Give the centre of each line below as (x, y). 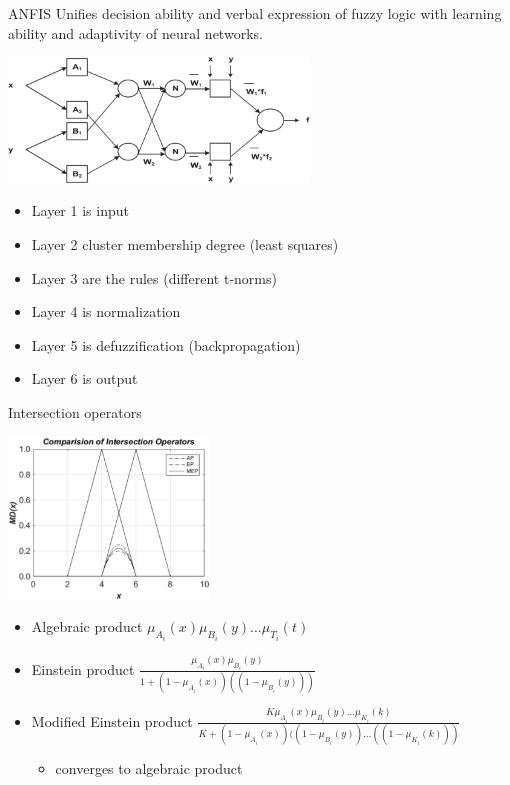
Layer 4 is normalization (106, 311)
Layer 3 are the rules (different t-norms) (154, 277)
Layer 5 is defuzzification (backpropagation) (166, 344)
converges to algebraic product (149, 768)
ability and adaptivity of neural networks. (135, 32)
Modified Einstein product (112, 720)
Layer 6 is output (84, 378)
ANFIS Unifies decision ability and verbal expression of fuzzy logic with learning (255, 13)
